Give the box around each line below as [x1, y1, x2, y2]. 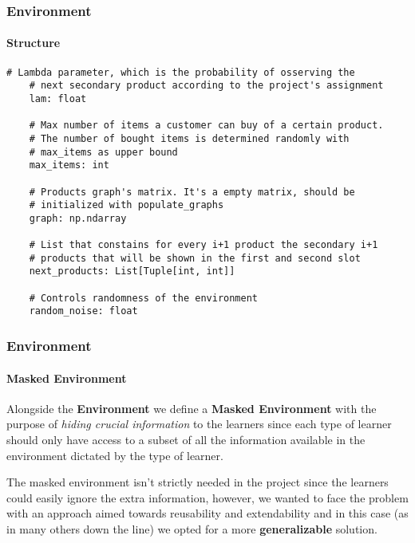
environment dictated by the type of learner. [6, 447, 223, 463]
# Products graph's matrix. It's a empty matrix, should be [29, 186, 355, 198]
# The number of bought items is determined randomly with [29, 132, 350, 144]
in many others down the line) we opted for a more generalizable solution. [6, 520, 377, 537]
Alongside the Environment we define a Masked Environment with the [6, 399, 377, 416]
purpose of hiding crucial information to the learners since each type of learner [6, 415, 392, 432]
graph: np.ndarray [29, 212, 127, 224]
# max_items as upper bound [29, 146, 178, 158]
